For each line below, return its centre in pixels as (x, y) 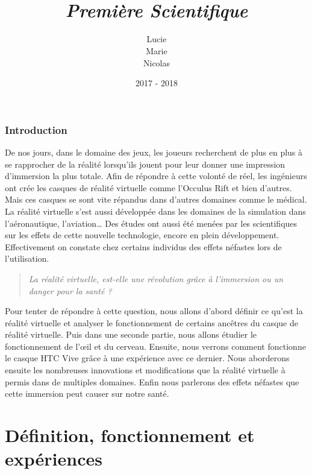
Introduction (36, 129)
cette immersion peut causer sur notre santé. (87, 393)
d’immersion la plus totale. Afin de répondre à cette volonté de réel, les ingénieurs (156, 176)
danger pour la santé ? (70, 290)
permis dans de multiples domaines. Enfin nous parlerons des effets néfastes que (152, 381)
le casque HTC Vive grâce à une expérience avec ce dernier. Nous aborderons (147, 358)
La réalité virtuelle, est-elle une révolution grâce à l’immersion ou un (156, 278)
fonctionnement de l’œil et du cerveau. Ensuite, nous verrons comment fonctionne (155, 346)
